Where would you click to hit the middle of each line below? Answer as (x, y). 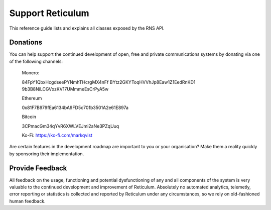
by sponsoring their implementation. (47, 154)
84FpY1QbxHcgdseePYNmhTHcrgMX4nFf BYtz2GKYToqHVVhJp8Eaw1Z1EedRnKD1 (109, 82)
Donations (26, 42)
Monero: (31, 73)
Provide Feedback (38, 168)
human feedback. (27, 201)
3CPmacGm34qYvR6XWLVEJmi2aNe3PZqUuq (71, 126)
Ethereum (32, 98)
